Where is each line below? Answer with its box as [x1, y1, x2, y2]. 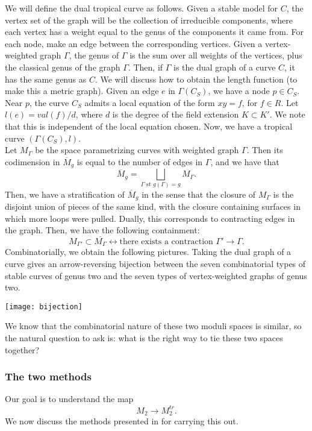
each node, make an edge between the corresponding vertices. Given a [5, 37, 263, 49]
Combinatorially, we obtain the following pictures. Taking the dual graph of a [5, 245, 292, 258]
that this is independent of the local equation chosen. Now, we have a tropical [5, 119, 293, 132]
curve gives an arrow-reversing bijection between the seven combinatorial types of [5, 257, 306, 269]
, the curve [29, 96, 69, 109]
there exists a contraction [119, 237, 213, 246]
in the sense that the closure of [142, 187, 256, 200]
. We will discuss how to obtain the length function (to [95, 72, 298, 85]
